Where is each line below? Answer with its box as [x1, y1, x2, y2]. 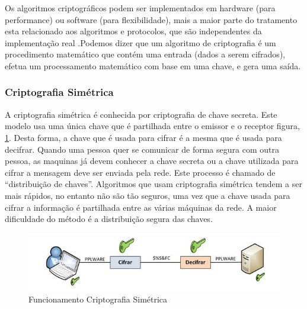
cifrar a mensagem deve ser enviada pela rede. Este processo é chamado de [5, 166, 276, 178]
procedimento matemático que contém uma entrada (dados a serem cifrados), [5, 48, 286, 60]
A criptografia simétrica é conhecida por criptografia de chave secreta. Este [5, 108, 277, 120]
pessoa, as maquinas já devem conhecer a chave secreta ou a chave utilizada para [5, 154, 299, 167]
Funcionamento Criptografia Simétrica [28, 293, 168, 305]
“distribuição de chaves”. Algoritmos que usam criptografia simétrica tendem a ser [5, 178, 302, 190]
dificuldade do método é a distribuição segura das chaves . [5, 213, 213, 225]
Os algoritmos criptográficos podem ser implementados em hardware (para [5, 2, 276, 14]
